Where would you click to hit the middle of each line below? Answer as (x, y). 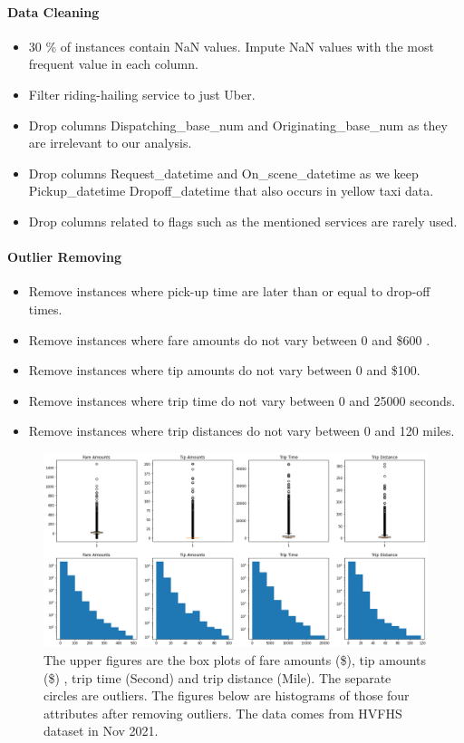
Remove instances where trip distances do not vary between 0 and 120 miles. (242, 431)
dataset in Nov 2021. (101, 731)
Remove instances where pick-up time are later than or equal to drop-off (229, 291)
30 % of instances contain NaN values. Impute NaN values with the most (231, 46)
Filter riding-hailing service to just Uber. (142, 94)
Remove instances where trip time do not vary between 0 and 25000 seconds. (242, 400)
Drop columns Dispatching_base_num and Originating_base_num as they (238, 125)
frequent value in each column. (113, 64)
